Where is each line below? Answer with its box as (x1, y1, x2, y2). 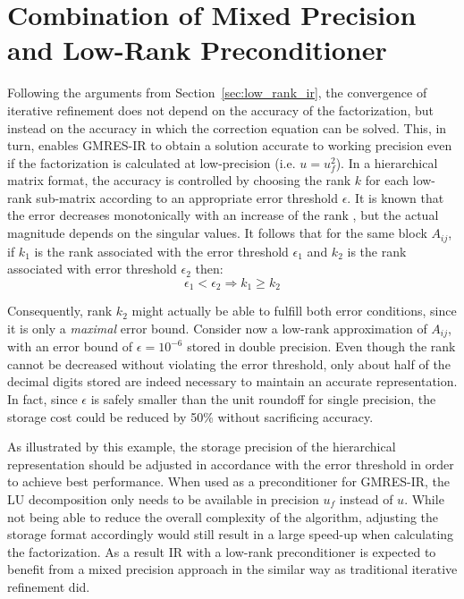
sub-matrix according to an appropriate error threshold (36, 188, 339, 207)
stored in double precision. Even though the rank (187, 337, 456, 356)
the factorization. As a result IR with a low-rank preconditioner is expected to (7, 542, 436, 561)
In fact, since (7, 389, 78, 408)
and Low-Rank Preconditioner (7, 31, 387, 68)
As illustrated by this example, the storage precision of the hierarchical (7, 437, 396, 456)
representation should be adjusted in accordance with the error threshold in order (7, 454, 454, 473)
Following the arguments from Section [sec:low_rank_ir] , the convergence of (7, 83, 427, 102)
